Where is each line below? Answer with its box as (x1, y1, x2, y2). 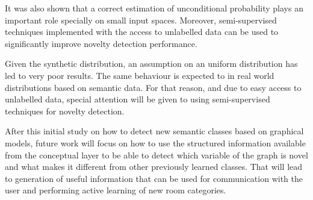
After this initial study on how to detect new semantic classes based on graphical (5, 125, 304, 137)
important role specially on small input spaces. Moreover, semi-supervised (5, 13, 277, 26)
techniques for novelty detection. (5, 104, 125, 117)
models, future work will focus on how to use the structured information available (5, 136, 306, 149)
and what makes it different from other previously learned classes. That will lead (5, 160, 303, 173)
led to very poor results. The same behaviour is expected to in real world (5, 69, 274, 81)
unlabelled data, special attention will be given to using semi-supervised (5, 93, 270, 105)
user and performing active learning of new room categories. (5, 184, 226, 196)
